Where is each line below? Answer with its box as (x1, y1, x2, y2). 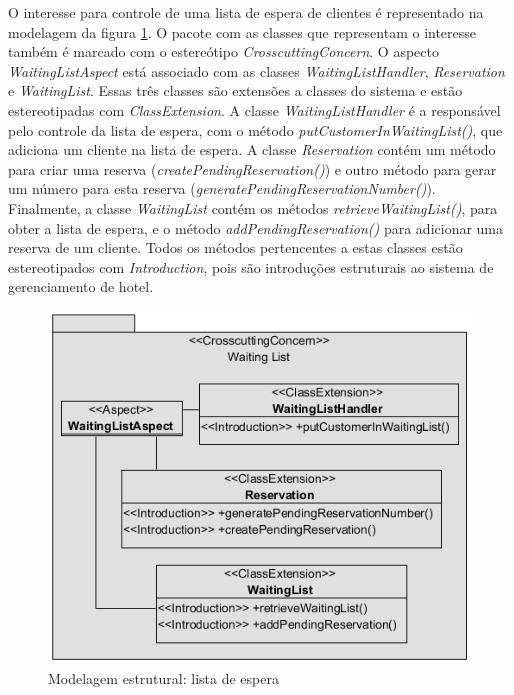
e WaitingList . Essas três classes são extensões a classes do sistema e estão (8, 80, 463, 101)
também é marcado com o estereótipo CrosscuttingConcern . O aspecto (8, 41, 439, 62)
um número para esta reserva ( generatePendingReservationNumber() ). (8, 178, 436, 199)
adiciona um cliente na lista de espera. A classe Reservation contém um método (8, 139, 496, 160)
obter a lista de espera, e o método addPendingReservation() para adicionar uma (8, 217, 504, 238)
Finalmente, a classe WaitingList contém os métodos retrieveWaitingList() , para (8, 197, 498, 218)
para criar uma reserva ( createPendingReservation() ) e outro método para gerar (8, 158, 497, 179)
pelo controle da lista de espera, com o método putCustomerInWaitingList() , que (8, 119, 503, 140)
